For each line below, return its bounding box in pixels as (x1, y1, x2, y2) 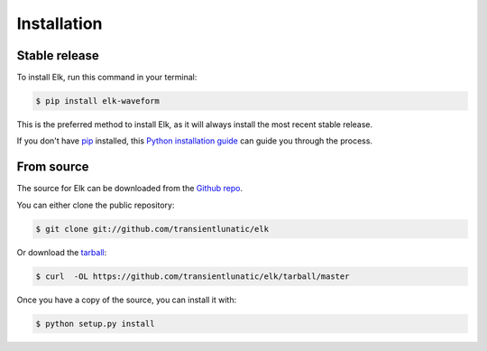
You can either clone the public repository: (16, 199, 175, 210)
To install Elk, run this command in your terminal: (16, 72, 198, 83)
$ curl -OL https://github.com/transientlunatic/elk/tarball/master (35, 271, 350, 282)
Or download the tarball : (16, 246, 107, 257)
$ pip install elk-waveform (35, 96, 160, 106)
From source (16, 159, 89, 175)
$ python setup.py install (35, 319, 155, 328)
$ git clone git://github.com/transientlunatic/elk (35, 224, 270, 234)
